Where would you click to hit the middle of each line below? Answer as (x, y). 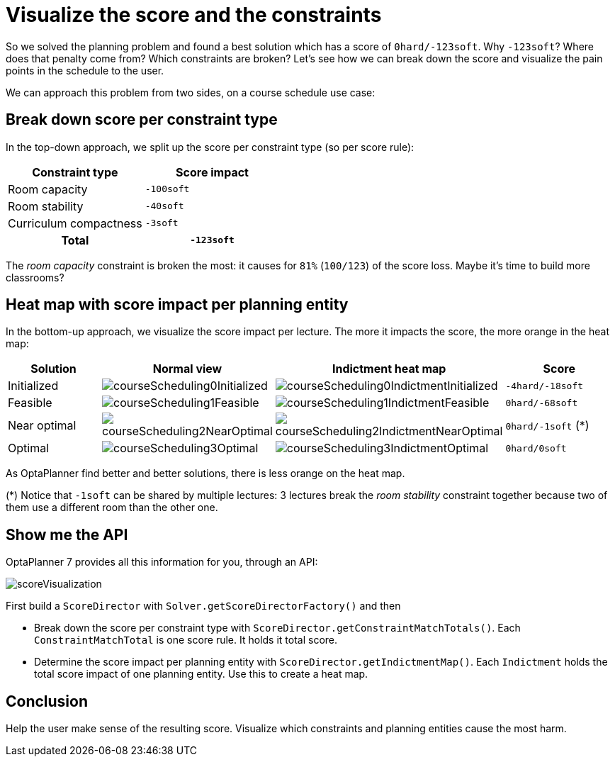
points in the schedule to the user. (85, 70)
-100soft (167, 189)
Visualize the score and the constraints (194, 15)
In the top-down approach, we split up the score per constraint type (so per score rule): (210, 147)
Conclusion (47, 701)
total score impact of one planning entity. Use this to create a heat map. (201, 674)
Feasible (30, 403)
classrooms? (35, 277)
